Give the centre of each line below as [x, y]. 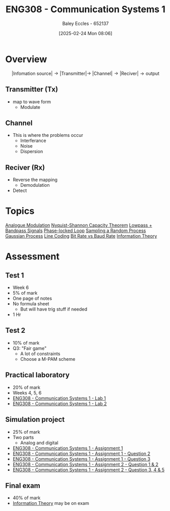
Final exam [23, 485]
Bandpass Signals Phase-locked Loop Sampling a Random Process [76, 231]
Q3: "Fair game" [30, 348]
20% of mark [26, 387]
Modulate [30, 107]
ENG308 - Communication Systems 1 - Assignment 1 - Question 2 [81, 453]
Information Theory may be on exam [51, 503]
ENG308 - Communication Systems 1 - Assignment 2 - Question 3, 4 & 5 [89, 470]
